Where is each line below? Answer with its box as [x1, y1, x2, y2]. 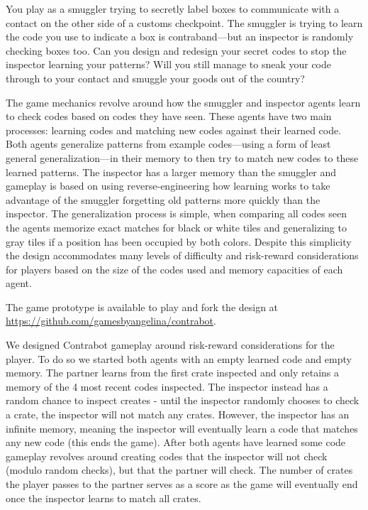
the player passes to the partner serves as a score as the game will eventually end [6, 477, 358, 491]
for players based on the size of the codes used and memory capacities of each [6, 261, 343, 276]
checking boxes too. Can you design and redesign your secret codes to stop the [6, 43, 347, 58]
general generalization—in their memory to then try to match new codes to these [6, 150, 359, 165]
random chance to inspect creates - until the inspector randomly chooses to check [6, 393, 359, 408]
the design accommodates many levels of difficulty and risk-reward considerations [6, 248, 359, 263]
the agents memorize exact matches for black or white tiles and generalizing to [6, 219, 347, 234]
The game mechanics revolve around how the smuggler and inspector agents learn [6, 94, 361, 109]
